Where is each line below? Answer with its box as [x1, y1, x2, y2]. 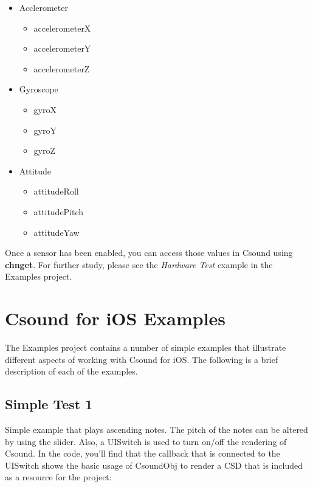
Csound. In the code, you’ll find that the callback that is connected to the [5, 447, 280, 460]
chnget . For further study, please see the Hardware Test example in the [5, 258, 273, 271]
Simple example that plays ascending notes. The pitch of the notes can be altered [5, 423, 308, 436]
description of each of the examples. [5, 365, 138, 378]
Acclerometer [19, 1, 68, 13]
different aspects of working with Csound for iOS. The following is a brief [5, 353, 278, 365]
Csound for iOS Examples [5, 306, 226, 331]
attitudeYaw [33, 226, 80, 238]
